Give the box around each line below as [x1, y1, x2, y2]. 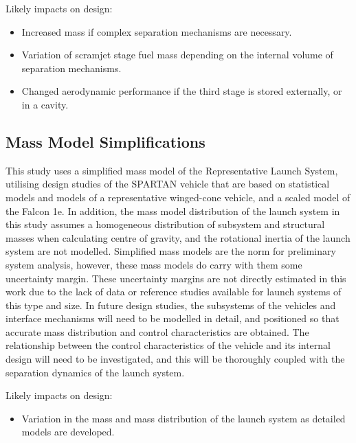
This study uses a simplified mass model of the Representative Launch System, [5, 163, 338, 177]
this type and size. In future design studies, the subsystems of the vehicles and [5, 297, 336, 312]
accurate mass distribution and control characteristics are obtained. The [5, 324, 309, 339]
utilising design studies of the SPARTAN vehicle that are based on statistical [5, 177, 330, 191]
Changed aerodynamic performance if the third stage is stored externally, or [21, 84, 342, 98]
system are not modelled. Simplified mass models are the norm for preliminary [5, 244, 336, 258]
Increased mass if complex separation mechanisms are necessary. [21, 24, 292, 38]
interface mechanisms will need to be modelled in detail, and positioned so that [5, 311, 340, 326]
